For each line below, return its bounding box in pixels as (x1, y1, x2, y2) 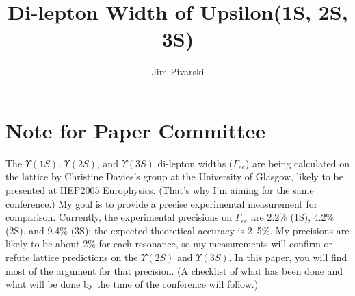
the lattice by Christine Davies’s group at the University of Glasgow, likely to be (5, 169, 343, 184)
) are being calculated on (245, 156, 350, 170)
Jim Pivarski (151, 64, 205, 79)
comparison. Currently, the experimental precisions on (5, 210, 233, 224)
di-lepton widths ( (157, 156, 233, 170)
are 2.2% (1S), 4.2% (250, 210, 334, 224)
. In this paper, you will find (228, 250, 347, 264)
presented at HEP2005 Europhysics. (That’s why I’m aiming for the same (5, 183, 314, 197)
